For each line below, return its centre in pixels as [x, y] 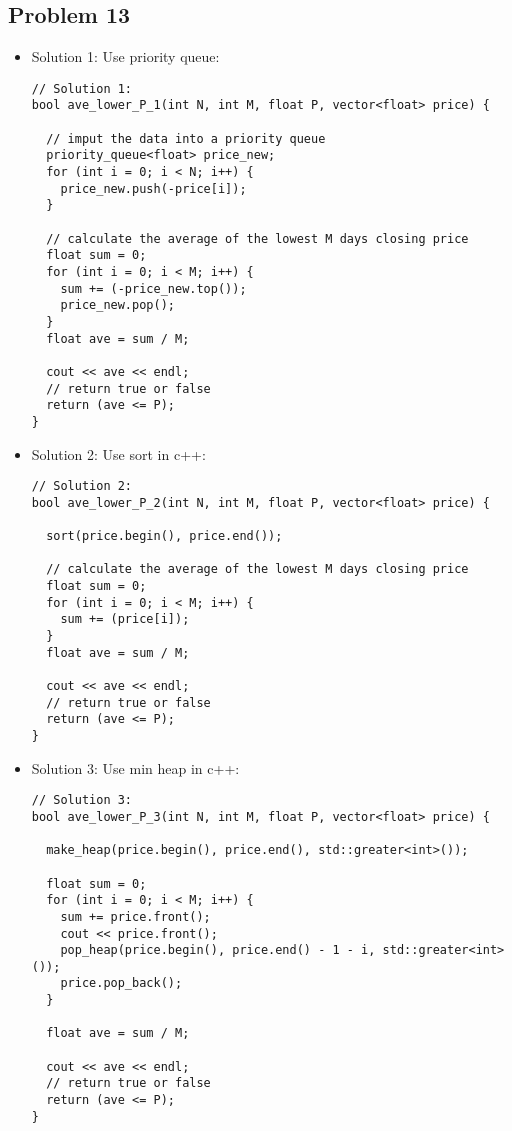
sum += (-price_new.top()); [153, 288]
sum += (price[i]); [125, 619]
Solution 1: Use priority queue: [125, 56]
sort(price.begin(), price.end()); [164, 536]
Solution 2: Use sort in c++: [118, 453]
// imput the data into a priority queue [186, 138]
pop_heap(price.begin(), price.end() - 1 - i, [218, 950]
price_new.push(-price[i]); [153, 188]
